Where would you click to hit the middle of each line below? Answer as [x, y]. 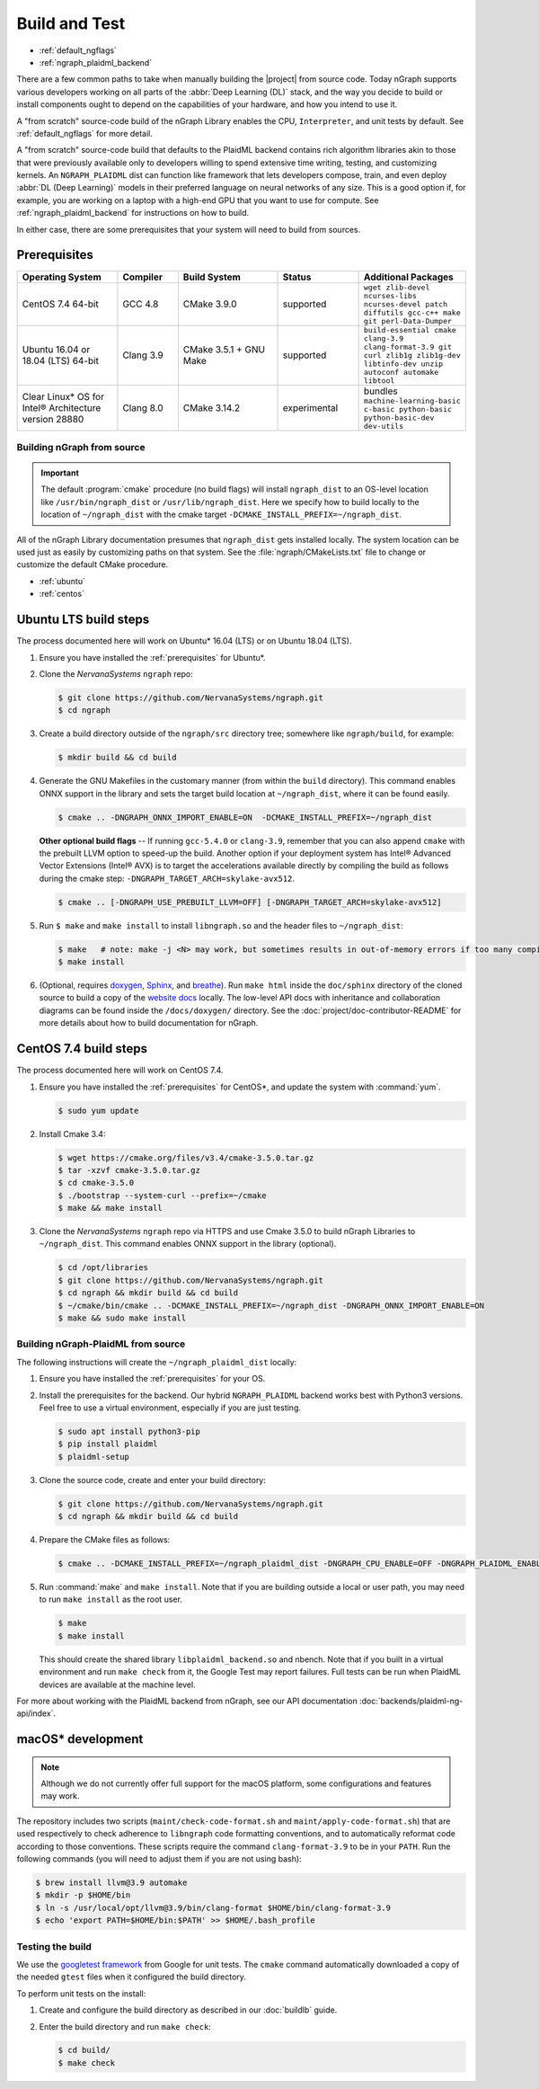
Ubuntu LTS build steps [83, 620]
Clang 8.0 [143, 407]
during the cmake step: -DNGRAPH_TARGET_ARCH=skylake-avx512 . [167, 878]
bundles [381, 391]
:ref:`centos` [62, 594]
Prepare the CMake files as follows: [105, 1540]
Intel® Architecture [62, 407]
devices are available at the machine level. [118, 1685]
